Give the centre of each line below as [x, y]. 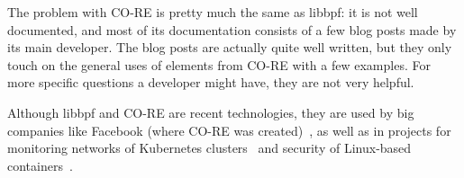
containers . [40, 165]
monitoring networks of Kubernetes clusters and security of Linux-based [209, 148]
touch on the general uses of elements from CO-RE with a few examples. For [219, 64]
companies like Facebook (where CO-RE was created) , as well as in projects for [229, 130]
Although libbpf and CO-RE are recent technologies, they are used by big [211, 112]
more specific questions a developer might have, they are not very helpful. [211, 82]
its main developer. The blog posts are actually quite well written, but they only [230, 47]
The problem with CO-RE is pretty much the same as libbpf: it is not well [213, 12]
